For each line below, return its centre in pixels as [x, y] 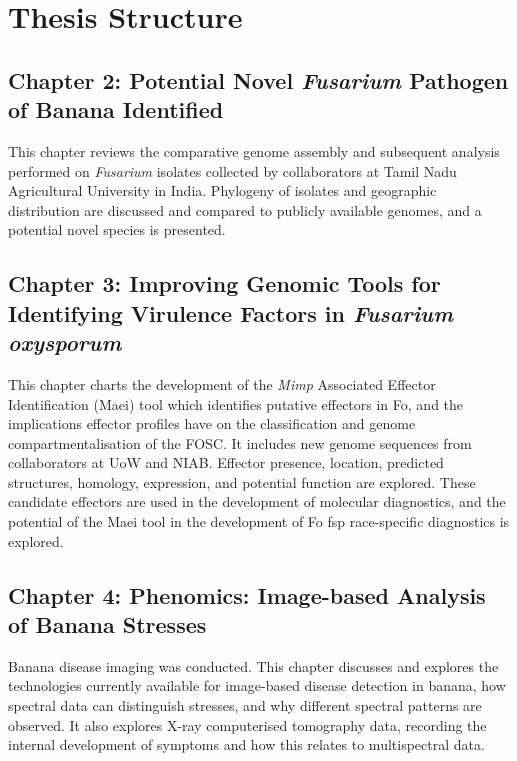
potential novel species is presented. [117, 229]
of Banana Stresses [107, 624]
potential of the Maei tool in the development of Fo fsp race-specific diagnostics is [259, 521]
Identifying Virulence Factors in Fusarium [230, 312]
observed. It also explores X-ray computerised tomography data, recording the [247, 724]
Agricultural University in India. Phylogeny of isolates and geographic [222, 190]
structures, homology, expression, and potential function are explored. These [242, 481]
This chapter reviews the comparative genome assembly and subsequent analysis [254, 150]
